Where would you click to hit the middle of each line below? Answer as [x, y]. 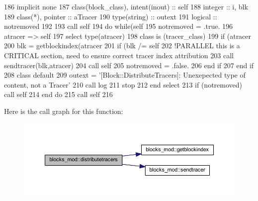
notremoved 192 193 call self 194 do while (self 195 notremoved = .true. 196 [118, 26]
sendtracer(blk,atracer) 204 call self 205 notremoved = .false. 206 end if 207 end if [129, 65]
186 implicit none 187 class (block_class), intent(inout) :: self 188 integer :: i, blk [126, 6]
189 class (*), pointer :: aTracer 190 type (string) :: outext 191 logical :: [111, 16]
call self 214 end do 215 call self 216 [58, 94]
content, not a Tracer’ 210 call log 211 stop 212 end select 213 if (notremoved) [123, 84]
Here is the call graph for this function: [64, 111]
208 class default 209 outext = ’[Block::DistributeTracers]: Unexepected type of [125, 75]
